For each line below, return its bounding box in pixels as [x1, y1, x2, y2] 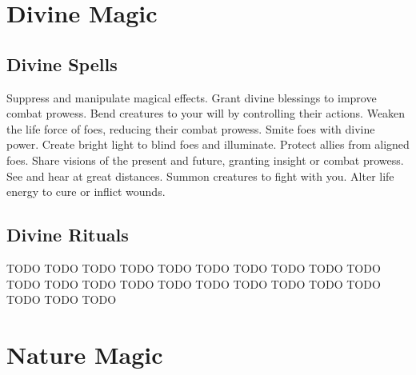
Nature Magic [6, 337, 163, 370]
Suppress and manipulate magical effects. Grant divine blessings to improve [6, 89, 377, 106]
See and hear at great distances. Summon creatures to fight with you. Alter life [6, 167, 394, 184]
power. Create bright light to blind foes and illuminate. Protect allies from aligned [6, 136, 410, 153]
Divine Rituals [6, 222, 129, 247]
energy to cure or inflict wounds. [6, 183, 166, 200]
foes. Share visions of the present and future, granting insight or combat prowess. [6, 151, 404, 168]
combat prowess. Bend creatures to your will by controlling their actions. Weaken [6, 105, 406, 122]
